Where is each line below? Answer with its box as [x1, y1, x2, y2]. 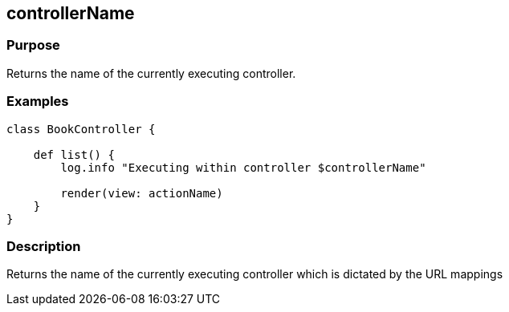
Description [6, 237, 81, 254]
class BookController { [6, 122, 156, 136]
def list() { [33, 148, 115, 161]
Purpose [6, 37, 60, 54]
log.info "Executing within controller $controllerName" [60, 160, 426, 174]
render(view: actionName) [60, 186, 223, 200]
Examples [6, 93, 69, 110]
